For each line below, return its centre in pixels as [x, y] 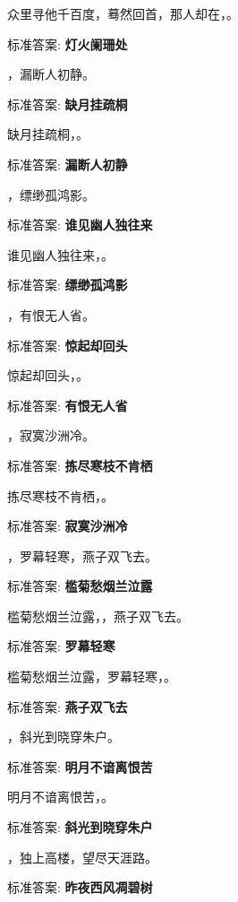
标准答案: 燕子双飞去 [68, 706]
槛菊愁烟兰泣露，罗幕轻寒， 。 [92, 676]
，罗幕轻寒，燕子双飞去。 [82, 555]
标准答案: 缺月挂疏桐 [68, 104]
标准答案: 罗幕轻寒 [61, 646]
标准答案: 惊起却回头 [68, 345]
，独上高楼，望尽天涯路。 [82, 857]
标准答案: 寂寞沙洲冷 [68, 526]
